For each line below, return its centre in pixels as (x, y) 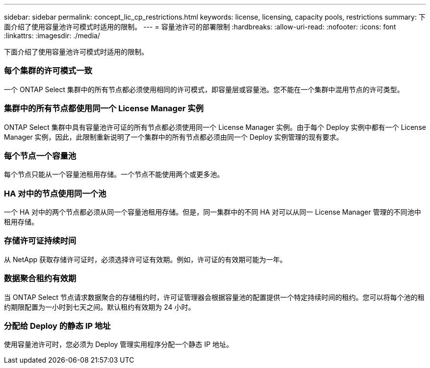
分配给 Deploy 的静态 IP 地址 (57, 326)
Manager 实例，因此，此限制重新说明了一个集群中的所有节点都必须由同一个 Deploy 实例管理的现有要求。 (174, 137)
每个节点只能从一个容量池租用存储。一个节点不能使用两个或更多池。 (114, 174)
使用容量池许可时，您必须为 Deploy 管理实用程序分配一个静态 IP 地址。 (119, 344)
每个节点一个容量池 (40, 156)
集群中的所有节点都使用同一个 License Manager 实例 (104, 109)
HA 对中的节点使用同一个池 (55, 193)
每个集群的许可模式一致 (48, 71)
